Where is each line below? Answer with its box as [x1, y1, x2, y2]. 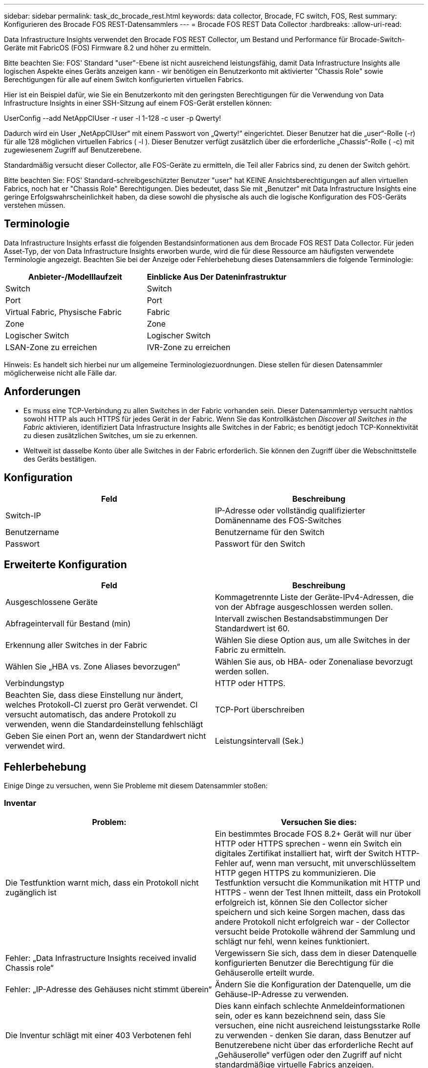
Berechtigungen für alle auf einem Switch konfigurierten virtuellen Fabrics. [4, 75, 244, 84]
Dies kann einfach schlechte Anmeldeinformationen [215, 1001, 405, 1011]
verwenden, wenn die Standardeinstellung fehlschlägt [5, 719, 203, 730]
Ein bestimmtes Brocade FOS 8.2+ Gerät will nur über [215, 828, 411, 839]
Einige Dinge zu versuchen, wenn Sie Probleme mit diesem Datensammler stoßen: [4, 781, 268, 790]
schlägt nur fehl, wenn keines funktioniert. [215, 936, 370, 946]
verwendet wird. [5, 741, 65, 751]
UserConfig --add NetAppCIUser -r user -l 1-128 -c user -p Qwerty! [4, 114, 221, 122]
